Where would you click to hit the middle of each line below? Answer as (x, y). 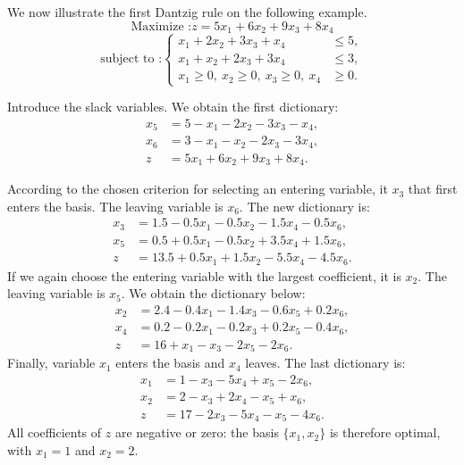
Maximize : (161, 26)
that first (433, 189)
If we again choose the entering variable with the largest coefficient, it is (204, 275)
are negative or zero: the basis (197, 432)
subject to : (131, 59)
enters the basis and (170, 363)
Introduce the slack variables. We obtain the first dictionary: (173, 107)
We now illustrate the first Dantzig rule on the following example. (187, 12)
